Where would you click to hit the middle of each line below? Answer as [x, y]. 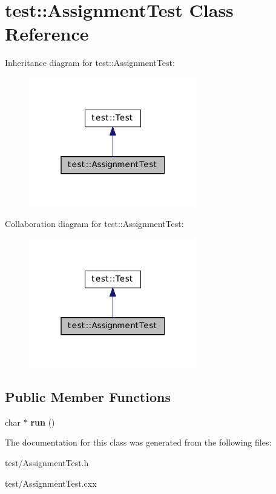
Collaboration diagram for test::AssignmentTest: [94, 223]
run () [43, 422]
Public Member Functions [88, 396]
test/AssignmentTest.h [47, 462]
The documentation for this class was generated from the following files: [138, 442]
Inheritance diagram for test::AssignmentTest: [90, 63]
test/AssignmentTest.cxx [51, 483]
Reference [47, 34]
